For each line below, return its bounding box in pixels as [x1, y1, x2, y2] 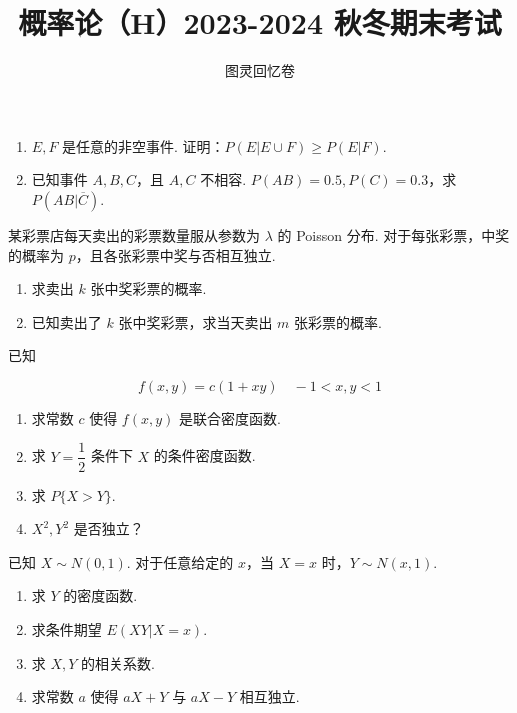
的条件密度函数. [153, 445, 256, 466]
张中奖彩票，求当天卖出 [118, 311, 273, 332]
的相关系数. [81, 652, 155, 673]
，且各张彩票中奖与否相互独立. [75, 244, 276, 265]
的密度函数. [63, 585, 138, 606]
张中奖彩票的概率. [90, 278, 207, 299]
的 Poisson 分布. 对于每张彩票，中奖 [277, 224, 510, 245]
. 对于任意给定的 [126, 551, 234, 572]
